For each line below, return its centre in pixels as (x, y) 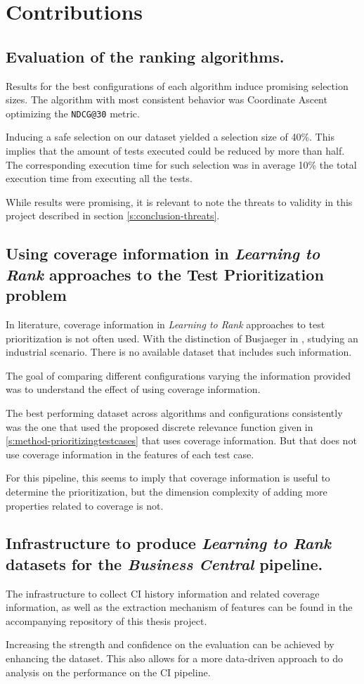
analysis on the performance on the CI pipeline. (108, 672)
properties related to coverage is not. (85, 505)
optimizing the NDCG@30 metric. (73, 113)
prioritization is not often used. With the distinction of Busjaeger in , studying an (182, 338)
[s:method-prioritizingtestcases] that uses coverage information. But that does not (181, 440)
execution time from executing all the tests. (99, 178)
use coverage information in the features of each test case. (130, 454)
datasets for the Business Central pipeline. (164, 563)
